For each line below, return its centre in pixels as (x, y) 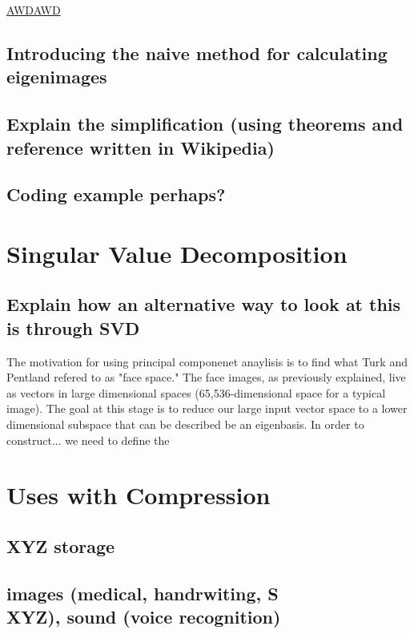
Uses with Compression (139, 495)
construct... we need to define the (88, 440)
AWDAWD (34, 10)
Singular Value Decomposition (177, 253)
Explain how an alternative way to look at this (204, 304)
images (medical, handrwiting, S (143, 593)
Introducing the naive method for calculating (197, 52)
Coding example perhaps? (116, 194)
